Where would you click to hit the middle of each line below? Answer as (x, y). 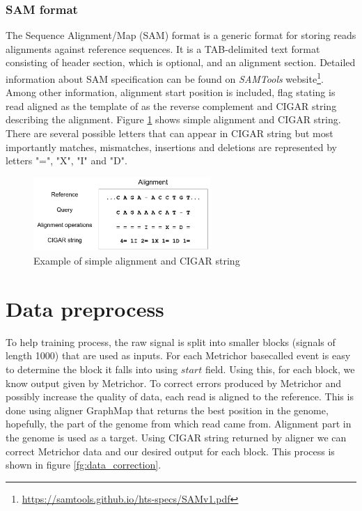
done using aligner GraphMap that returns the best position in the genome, (167, 410)
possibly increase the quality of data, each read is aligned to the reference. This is (180, 396)
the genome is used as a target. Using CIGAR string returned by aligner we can (176, 437)
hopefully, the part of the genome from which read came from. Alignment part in (179, 424)
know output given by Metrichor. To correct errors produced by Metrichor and (173, 383)
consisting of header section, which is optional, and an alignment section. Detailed (181, 62)
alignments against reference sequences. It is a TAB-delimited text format (163, 48)
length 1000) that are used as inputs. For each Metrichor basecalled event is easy (178, 355)
